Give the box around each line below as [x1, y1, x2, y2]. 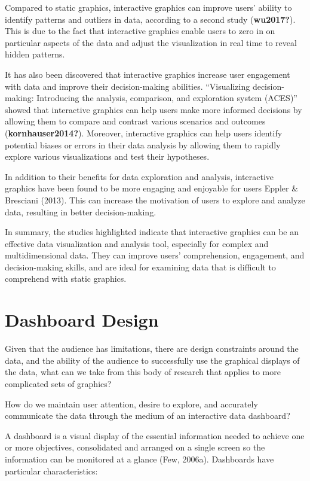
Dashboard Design [5, 308, 159, 332]
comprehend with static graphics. [5, 272, 127, 285]
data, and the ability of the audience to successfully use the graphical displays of [5, 354, 300, 366]
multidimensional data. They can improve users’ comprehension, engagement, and [5, 249, 305, 261]
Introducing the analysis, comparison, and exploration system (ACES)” [36, 92, 297, 104]
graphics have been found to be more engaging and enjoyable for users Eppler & [5, 182, 299, 194]
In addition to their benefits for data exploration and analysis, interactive [5, 170, 274, 182]
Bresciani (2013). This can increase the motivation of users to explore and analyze [5, 193, 305, 206]
